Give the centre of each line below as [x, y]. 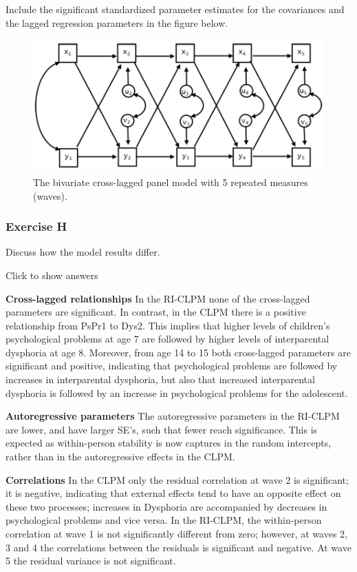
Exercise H [36, 226]
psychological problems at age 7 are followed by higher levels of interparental [167, 339]
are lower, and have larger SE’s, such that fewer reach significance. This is [162, 429]
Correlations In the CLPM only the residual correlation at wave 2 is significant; [177, 479]
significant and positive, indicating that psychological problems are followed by [172, 366]
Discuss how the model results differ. [83, 252]
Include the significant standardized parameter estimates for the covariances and [175, 9]
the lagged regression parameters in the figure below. [117, 22]
